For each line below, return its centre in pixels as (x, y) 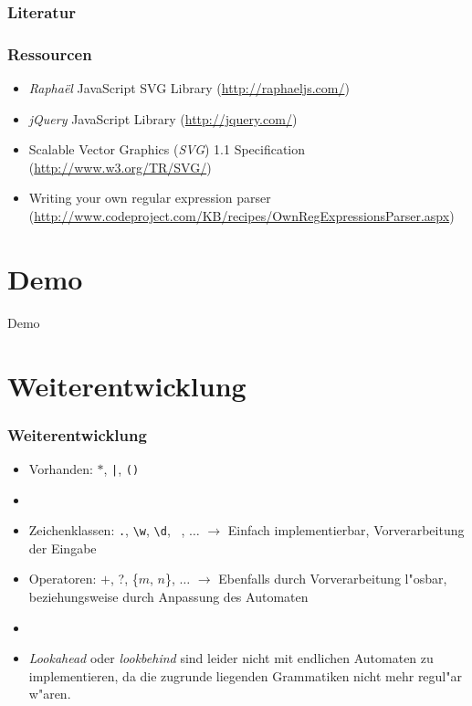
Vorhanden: (61, 468)
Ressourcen (50, 53)
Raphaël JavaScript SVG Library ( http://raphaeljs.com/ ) (189, 88)
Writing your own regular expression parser (150, 198)
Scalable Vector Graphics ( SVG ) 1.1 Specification (167, 149)
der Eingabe (63, 548)
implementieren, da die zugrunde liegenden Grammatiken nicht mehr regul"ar (245, 675)
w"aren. (50, 694)
